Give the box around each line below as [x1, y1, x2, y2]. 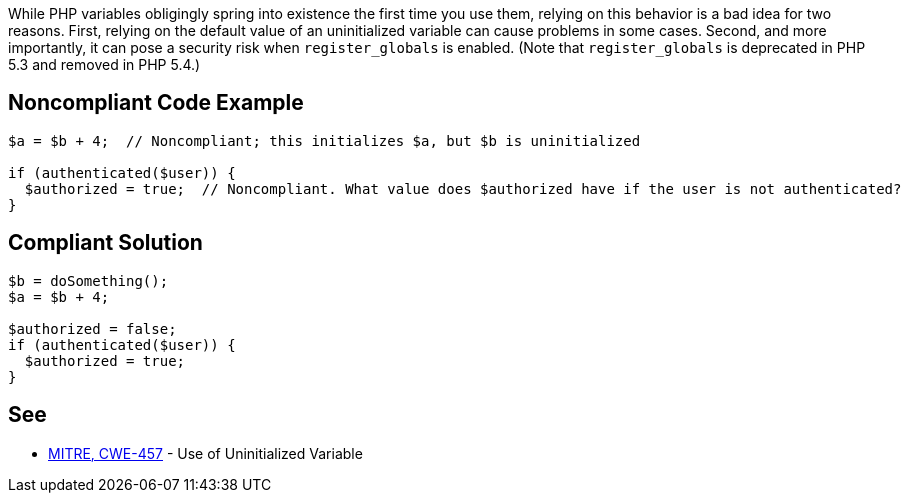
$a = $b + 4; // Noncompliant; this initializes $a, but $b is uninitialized [8, 132, 641, 149]
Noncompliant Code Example [8, 90, 304, 116]
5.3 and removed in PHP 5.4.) [8, 56, 201, 73]
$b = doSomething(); [8, 272, 169, 289]
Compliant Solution [8, 230, 203, 256]
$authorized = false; [8, 320, 177, 337]
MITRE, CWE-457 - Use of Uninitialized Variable [48, 444, 363, 462]
